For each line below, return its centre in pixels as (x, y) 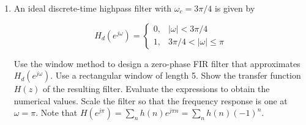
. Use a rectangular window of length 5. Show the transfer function (176, 75)
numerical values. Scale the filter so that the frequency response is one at (151, 100)
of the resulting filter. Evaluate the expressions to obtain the (156, 89)
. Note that (57, 112)
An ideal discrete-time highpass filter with (93, 8)
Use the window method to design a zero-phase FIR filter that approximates (157, 63)
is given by (235, 8)
